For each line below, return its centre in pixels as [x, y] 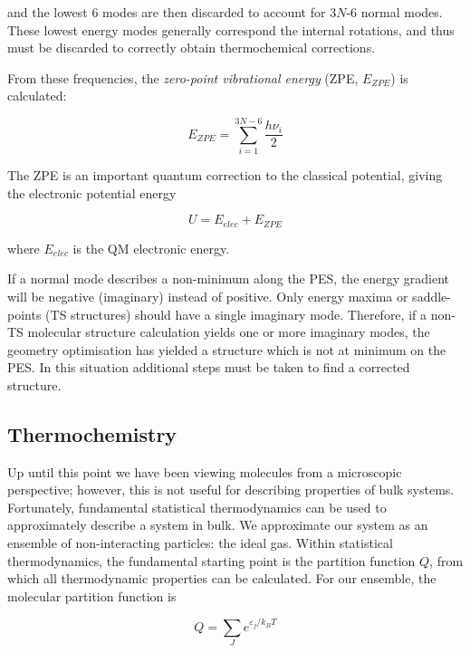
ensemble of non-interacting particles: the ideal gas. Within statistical [200, 543]
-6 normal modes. [394, 12]
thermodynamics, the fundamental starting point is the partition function [211, 560]
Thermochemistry [92, 433]
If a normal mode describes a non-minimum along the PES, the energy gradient [228, 278]
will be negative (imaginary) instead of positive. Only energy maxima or [208, 296]
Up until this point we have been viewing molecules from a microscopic [205, 471]
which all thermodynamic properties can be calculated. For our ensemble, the [222, 578]
